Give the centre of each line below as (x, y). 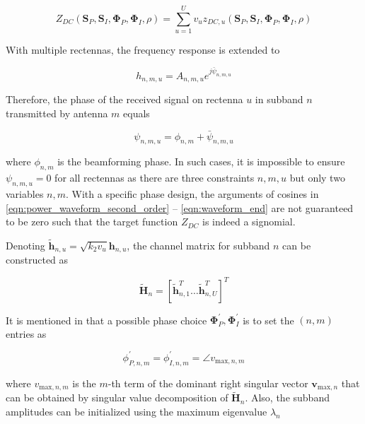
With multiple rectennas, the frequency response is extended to (143, 50)
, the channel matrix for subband (198, 245)
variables (25, 193)
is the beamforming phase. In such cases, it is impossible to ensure (201, 161)
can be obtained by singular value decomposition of (117, 397)
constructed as (37, 260)
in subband (279, 99)
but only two (317, 178)
